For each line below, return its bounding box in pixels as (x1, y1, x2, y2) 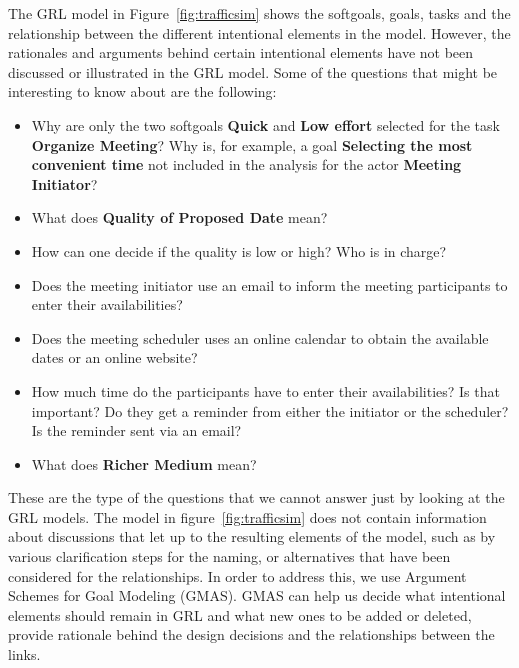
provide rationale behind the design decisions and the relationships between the (8, 624, 495, 645)
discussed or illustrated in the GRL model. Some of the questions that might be (8, 61, 498, 82)
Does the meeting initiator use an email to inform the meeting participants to (31, 274, 508, 295)
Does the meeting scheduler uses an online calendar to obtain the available (31, 327, 489, 348)
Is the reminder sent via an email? (31, 420, 242, 441)
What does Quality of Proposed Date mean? (31, 207, 328, 228)
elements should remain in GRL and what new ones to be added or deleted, (8, 604, 472, 625)
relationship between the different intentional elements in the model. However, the (8, 22, 511, 43)
